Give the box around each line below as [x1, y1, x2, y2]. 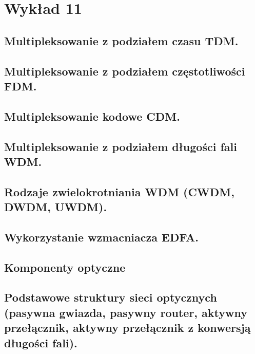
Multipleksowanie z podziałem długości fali [4, 138, 237, 154]
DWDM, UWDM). [4, 199, 107, 215]
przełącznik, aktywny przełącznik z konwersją [4, 320, 251, 336]
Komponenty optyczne [4, 259, 126, 275]
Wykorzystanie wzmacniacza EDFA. [4, 229, 199, 245]
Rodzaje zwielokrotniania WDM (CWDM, [4, 183, 234, 199]
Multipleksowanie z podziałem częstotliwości [4, 63, 245, 79]
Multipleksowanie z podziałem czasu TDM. [4, 32, 239, 48]
